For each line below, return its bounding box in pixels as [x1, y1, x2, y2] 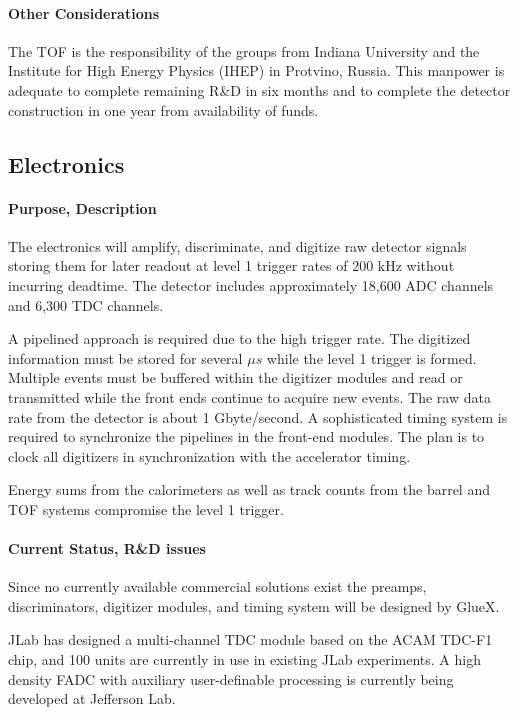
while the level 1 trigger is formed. [266, 347, 477, 368]
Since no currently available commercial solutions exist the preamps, [8, 576, 427, 597]
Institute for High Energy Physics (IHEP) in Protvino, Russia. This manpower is [8, 60, 505, 81]
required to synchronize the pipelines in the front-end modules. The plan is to [8, 426, 485, 447]
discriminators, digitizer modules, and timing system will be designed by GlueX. [8, 595, 500, 616]
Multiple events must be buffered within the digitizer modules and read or [8, 367, 463, 388]
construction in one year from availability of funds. [8, 99, 319, 120]
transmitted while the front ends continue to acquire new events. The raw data [8, 386, 491, 407]
